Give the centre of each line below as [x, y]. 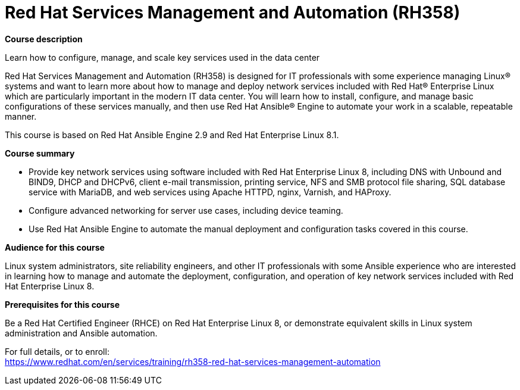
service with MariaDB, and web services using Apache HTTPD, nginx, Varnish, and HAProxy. [210, 192]
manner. [21, 116]
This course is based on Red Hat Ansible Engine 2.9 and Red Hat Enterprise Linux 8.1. [172, 135]
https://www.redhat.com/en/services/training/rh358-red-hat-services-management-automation [193, 361]
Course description [44, 39]
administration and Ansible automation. [81, 333]
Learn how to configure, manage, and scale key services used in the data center [162, 57]
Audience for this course [55, 247]
